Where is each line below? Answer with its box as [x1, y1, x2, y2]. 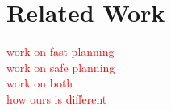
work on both [6, 74, 73, 91]
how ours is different [6, 90, 107, 107]
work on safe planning [6, 58, 115, 75]
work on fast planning [6, 43, 115, 60]
